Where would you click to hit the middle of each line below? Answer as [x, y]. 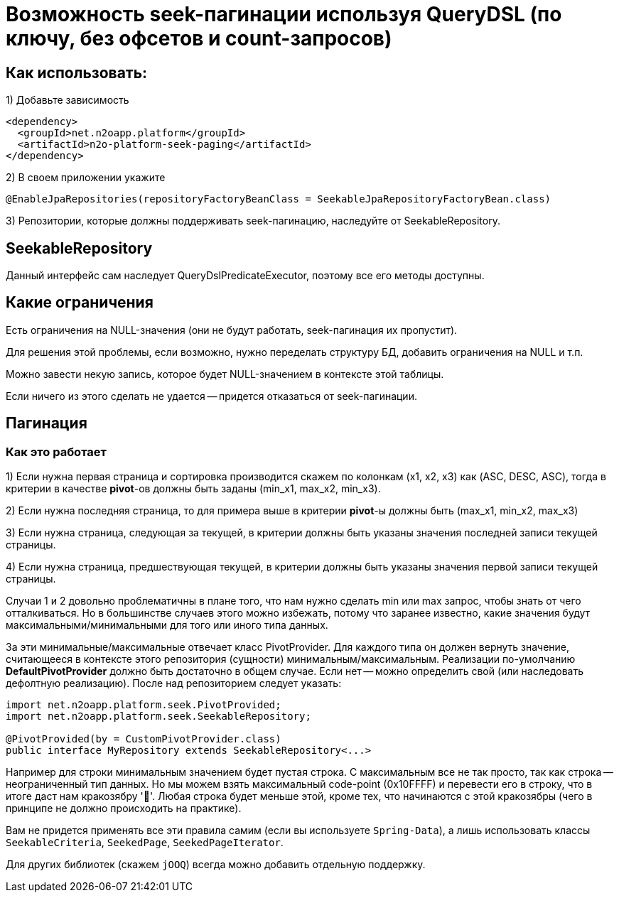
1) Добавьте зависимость [68, 100]
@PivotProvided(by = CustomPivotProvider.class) [144, 739]
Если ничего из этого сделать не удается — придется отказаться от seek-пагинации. [211, 396]
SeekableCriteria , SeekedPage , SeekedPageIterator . [145, 843]
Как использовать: [77, 72]
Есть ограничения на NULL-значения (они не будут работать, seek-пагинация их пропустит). [232, 330]
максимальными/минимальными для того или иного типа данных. [167, 625]
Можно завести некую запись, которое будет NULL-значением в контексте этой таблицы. [225, 374]
